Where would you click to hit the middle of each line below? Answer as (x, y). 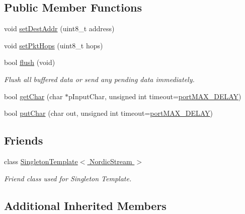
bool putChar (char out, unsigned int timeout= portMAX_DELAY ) (109, 113)
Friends (24, 140)
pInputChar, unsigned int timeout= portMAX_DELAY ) (155, 96)
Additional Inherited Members (85, 205)
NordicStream (111, 161)
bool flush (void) (30, 62)
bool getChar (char (33, 96)
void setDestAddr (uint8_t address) (59, 28)
